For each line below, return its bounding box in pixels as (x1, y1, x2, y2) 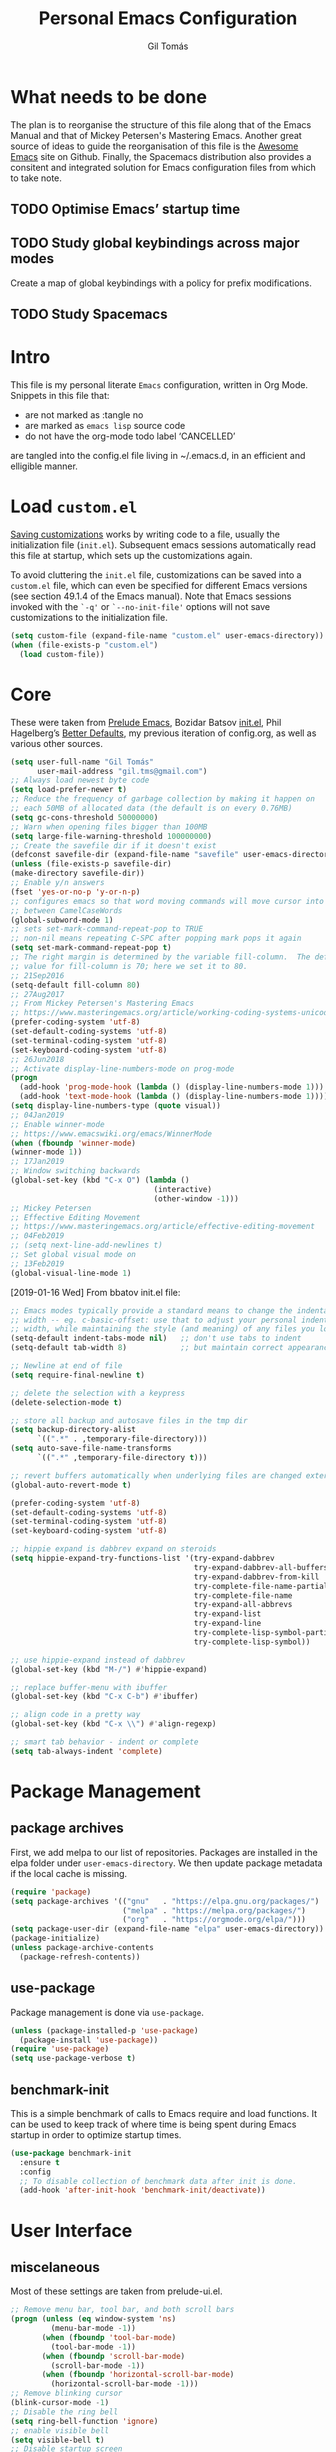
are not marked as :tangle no (24, 409, 144, 421)
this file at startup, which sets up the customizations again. (10, 550, 253, 562)
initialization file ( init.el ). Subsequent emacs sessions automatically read (10, 539, 317, 551)
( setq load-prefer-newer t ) (10, 785, 128, 795)
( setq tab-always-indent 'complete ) (10, 1746, 163, 1756)
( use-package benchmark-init (10, 2148, 132, 2158)
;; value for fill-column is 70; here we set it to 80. (10, 961, 248, 971)
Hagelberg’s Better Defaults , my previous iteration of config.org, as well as (10, 727, 317, 739)
